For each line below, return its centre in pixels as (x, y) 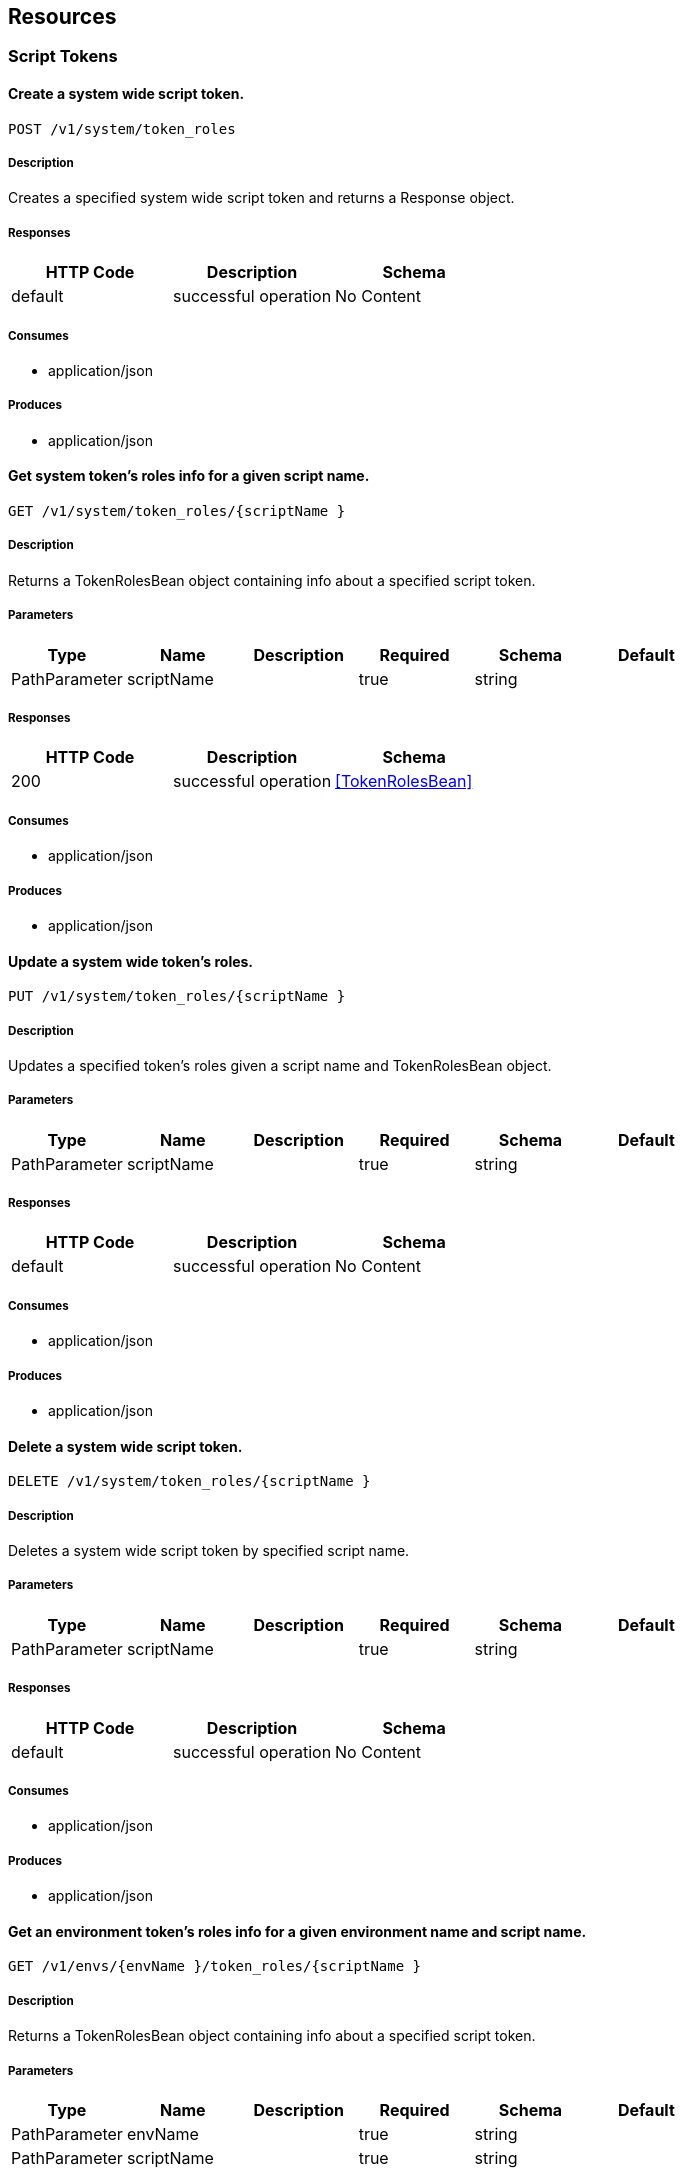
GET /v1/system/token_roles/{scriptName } (177, 510)
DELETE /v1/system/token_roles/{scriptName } (189, 1481)
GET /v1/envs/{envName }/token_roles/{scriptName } (215, 1966)
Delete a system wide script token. (125, 1446)
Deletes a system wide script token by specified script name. (209, 1551)
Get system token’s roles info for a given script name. (189, 476)
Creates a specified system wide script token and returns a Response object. (261, 198)
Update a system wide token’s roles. (131, 961)
